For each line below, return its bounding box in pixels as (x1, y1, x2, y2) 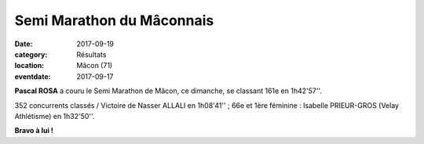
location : (14, 61, 45, 70)
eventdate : (14, 71, 51, 81)
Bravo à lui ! (14, 126, 54, 135)
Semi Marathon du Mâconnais (14, 12, 214, 29)
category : (14, 49, 48, 59)
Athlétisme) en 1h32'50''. (14, 111, 95, 121)
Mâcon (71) (76, 61, 113, 70)
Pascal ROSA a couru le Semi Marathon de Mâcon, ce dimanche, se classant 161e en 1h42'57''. (14, 86, 322, 95)
